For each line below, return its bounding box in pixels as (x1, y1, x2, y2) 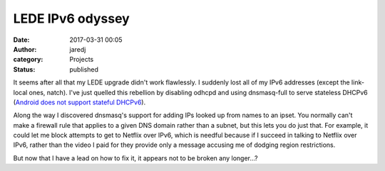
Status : (13, 65, 36, 74)
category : (13, 55, 43, 64)
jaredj (69, 45, 86, 53)
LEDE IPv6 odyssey (13, 11, 130, 26)
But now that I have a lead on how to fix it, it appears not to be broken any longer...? (13, 153, 258, 162)
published (69, 65, 99, 74)
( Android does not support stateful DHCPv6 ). (13, 98, 146, 106)
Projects (69, 55, 94, 64)
